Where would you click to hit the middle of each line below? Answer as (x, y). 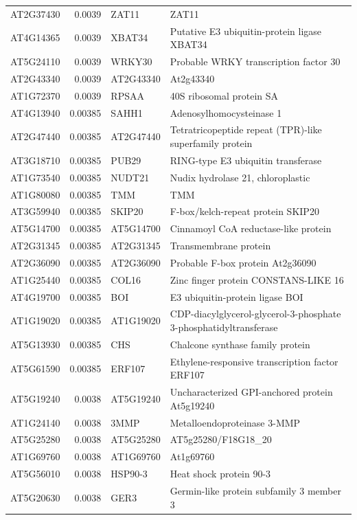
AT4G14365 (35, 37)
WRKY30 (131, 61)
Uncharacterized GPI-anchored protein (251, 392)
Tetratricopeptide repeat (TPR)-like (246, 129)
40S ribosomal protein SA (224, 95)
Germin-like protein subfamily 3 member (255, 490)
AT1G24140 (35, 422)
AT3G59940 (35, 211)
